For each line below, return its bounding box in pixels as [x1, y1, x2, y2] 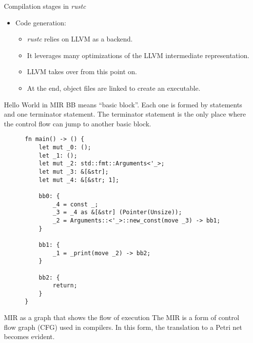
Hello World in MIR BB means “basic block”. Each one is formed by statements [4, 99, 242, 109]
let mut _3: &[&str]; [39, 168, 109, 175]
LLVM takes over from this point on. [27, 66, 137, 77]
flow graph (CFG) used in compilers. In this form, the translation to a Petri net [4, 322, 242, 332]
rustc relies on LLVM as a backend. [27, 34, 133, 44]
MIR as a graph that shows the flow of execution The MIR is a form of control [4, 312, 239, 323]
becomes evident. [4, 331, 55, 342]
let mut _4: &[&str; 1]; [39, 176, 119, 183]
